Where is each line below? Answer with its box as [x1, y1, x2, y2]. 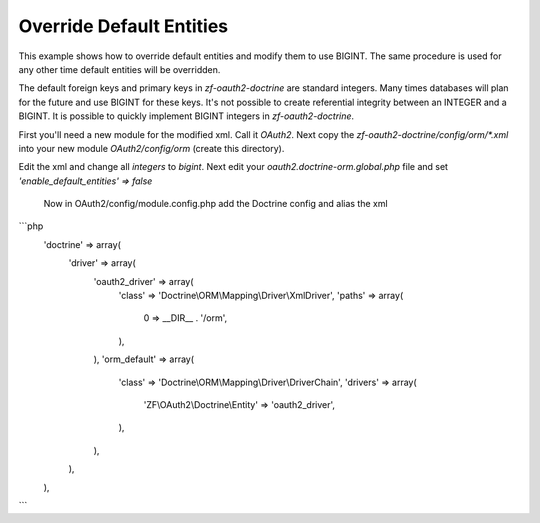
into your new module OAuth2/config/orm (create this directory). [18, 142, 285, 154]
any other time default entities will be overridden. [18, 63, 221, 75]
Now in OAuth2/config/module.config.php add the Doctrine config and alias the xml [43, 198, 389, 210]
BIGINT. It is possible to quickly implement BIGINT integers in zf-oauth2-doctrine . [18, 110, 355, 122]
